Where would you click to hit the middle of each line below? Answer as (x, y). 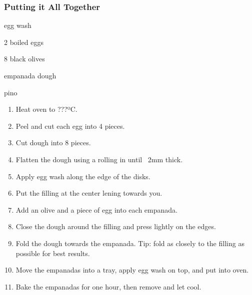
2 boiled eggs (24, 42)
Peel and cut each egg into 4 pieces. (70, 126)
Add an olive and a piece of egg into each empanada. (96, 209)
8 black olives (24, 59)
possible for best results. (53, 253)
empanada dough (30, 75)
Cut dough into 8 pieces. (53, 143)
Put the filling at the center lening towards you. (89, 193)
